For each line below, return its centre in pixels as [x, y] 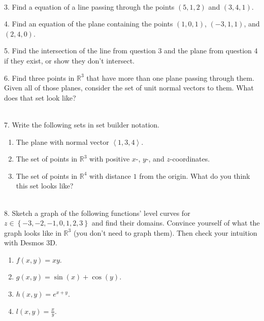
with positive [110, 159]
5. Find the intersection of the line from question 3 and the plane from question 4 [131, 51]
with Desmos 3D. [31, 243]
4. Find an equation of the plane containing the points [89, 24]
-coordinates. [190, 159]
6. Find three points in [39, 77]
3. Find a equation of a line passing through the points [89, 6]
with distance [110, 175]
